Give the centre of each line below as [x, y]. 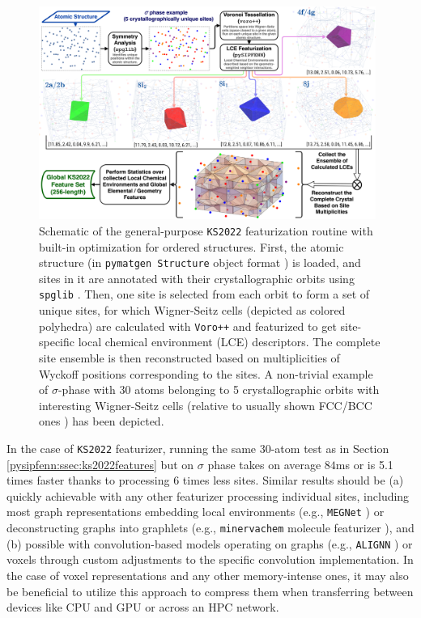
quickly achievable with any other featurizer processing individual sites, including [208, 495]
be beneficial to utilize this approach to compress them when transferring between [210, 591]
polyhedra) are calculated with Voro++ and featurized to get [188, 326]
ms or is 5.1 [364, 464]
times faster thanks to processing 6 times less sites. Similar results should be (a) [205, 480]
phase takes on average [264, 464]
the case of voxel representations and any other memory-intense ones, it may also [208, 575]
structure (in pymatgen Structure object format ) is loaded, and [200, 262]
